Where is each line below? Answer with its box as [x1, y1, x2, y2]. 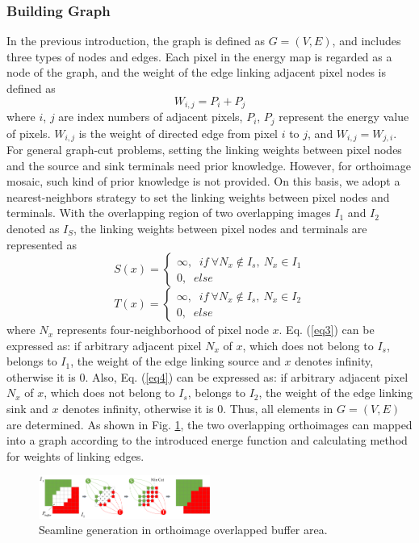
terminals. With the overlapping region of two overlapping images [6, 204, 331, 221]
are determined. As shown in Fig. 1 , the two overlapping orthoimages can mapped [6, 416, 413, 432]
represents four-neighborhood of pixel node [57, 321, 269, 338]
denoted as [6, 219, 60, 236]
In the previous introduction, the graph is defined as [6, 32, 266, 49]
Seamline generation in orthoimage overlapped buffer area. [39, 521, 328, 538]
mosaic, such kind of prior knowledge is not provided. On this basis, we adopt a [6, 173, 400, 190]
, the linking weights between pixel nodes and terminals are [73, 219, 367, 236]
